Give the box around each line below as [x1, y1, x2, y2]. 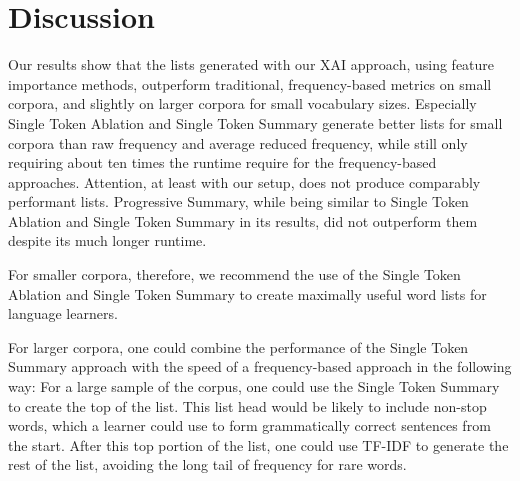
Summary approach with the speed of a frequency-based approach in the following [8, 356, 512, 377]
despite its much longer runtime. [8, 230, 207, 251]
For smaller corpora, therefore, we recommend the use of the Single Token [8, 264, 461, 285]
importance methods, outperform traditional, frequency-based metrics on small [8, 73, 492, 94]
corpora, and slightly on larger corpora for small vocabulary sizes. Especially [8, 93, 477, 114]
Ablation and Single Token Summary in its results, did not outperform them [8, 210, 478, 231]
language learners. [8, 303, 118, 324]
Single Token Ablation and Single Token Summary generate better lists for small [8, 112, 503, 133]
